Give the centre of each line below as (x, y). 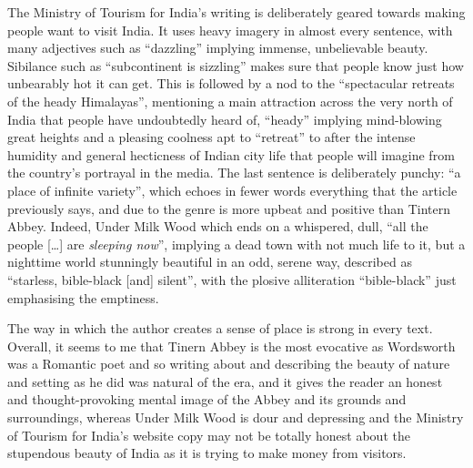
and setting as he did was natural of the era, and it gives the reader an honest (225, 381)
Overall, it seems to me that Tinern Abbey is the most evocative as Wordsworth (231, 346)
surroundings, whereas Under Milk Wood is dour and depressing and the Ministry (236, 417)
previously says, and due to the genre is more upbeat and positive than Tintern (229, 208)
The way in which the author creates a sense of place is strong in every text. (220, 328)
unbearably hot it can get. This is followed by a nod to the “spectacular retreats (231, 83)
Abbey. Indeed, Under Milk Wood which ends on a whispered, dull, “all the (218, 226)
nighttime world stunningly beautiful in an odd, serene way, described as (210, 262)
